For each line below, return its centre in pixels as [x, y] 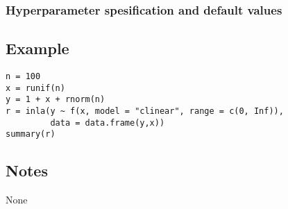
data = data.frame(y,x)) [108, 123]
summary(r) [31, 134]
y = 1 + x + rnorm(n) [56, 100]
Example [37, 48]
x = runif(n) [35, 88]
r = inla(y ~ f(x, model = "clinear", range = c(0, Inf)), [145, 111]
